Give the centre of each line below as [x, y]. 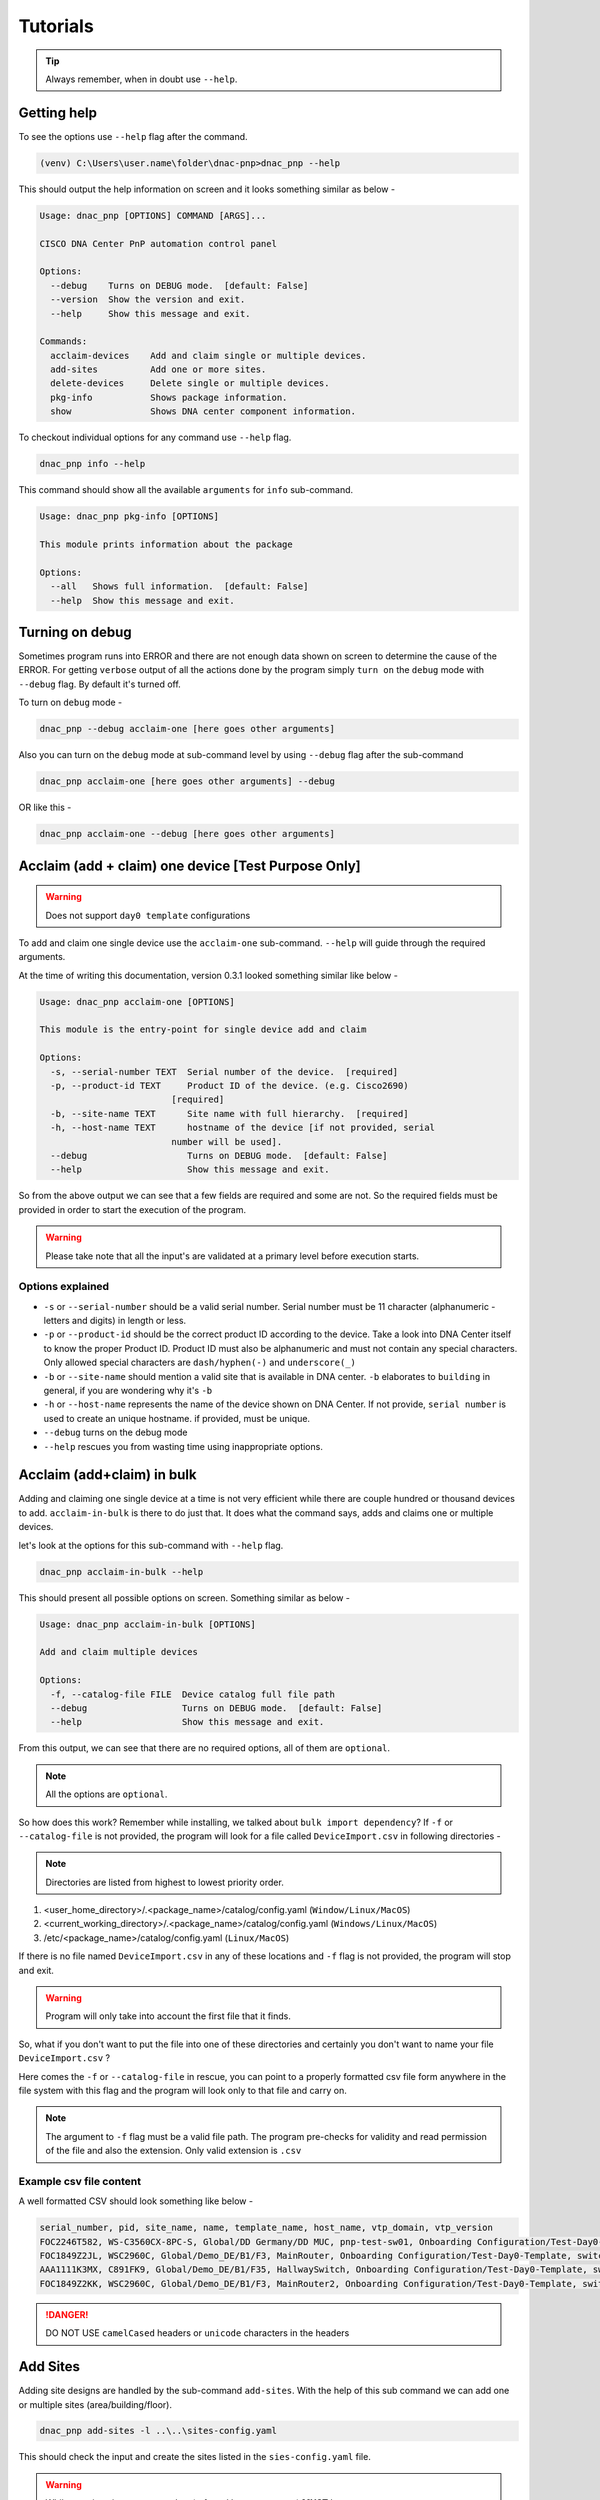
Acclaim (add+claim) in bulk [107, 1475]
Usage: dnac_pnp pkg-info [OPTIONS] [129, 516]
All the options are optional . [106, 1794]
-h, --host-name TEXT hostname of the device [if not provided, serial [242, 1128]
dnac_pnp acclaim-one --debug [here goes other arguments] [187, 834]
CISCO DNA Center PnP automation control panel [158, 243]
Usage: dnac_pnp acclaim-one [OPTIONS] [137, 1001]
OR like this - [45, 807]
